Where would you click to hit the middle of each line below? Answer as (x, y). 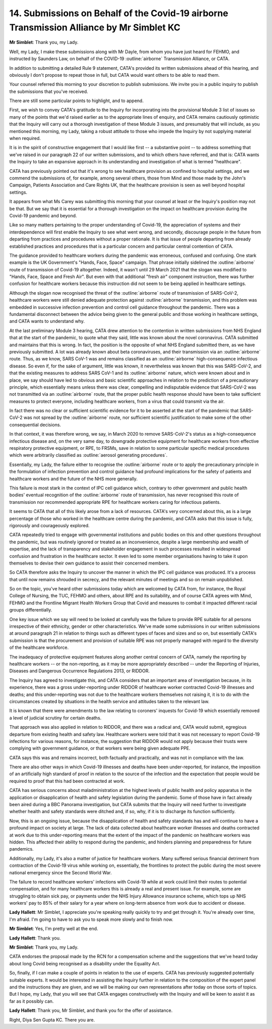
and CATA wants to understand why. (47, 321)
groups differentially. (31, 610)
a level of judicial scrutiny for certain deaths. (55, 718)
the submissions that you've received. (49, 91)
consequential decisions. (35, 425)
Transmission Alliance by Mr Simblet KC (95, 27)
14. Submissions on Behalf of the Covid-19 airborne (119, 13)
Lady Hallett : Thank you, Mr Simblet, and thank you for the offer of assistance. (91, 1010)
